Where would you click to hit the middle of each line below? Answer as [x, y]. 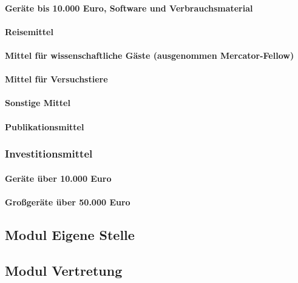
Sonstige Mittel [38, 103]
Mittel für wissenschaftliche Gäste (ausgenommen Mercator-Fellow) [150, 55]
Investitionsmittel [49, 154]
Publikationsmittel [45, 126]
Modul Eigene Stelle [70, 234]
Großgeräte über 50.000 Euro [68, 201]
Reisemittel [29, 31]
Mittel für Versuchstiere [56, 79]
